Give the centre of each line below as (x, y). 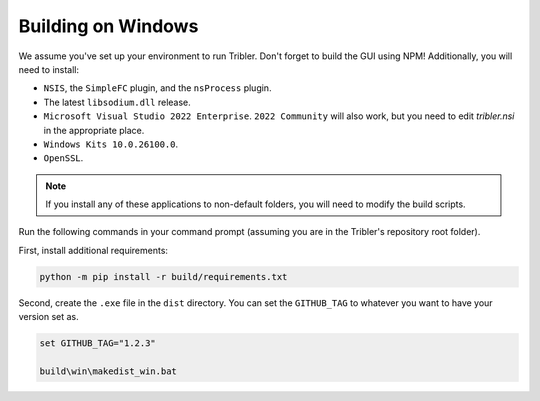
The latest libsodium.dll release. (117, 102)
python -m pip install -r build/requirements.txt (163, 276)
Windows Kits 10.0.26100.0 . (111, 144)
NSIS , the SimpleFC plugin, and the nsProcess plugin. (157, 88)
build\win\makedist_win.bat (108, 371)
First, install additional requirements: (93, 250)
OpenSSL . (63, 158)
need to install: (49, 69)
